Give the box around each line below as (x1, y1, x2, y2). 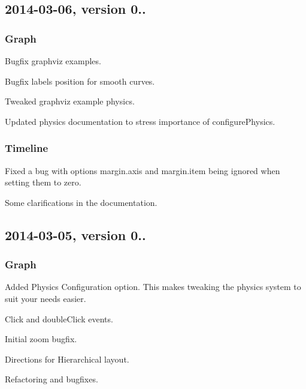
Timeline (5, 140, 49, 155)
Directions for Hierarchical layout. (5, 352, 129, 365)
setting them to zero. (5, 176, 81, 188)
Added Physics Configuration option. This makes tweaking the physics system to (5, 280, 301, 293)
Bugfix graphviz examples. (5, 55, 101, 67)
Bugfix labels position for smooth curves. (5, 74, 155, 87)
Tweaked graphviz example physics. (5, 95, 135, 107)
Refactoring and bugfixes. (5, 373, 98, 385)
